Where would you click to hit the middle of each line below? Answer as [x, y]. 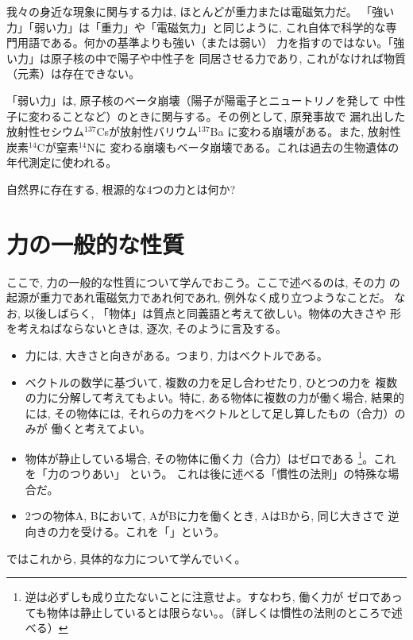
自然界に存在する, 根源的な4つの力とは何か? [121, 189]
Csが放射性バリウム [147, 131]
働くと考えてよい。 [101, 428]
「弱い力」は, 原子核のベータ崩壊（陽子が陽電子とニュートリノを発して [193, 100]
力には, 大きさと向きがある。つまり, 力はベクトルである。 [176, 355]
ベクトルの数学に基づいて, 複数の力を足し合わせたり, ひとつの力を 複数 [211, 382]
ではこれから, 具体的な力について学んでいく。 [126, 558]
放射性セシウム [45, 131]
